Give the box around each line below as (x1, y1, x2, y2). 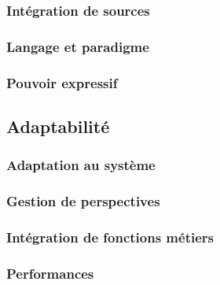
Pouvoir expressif (6, 72, 118, 92)
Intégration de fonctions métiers (6, 227, 214, 246)
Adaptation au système (6, 155, 156, 175)
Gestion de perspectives (6, 191, 160, 211)
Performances (6, 263, 94, 283)
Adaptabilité (6, 113, 110, 138)
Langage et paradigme (6, 36, 149, 56)
